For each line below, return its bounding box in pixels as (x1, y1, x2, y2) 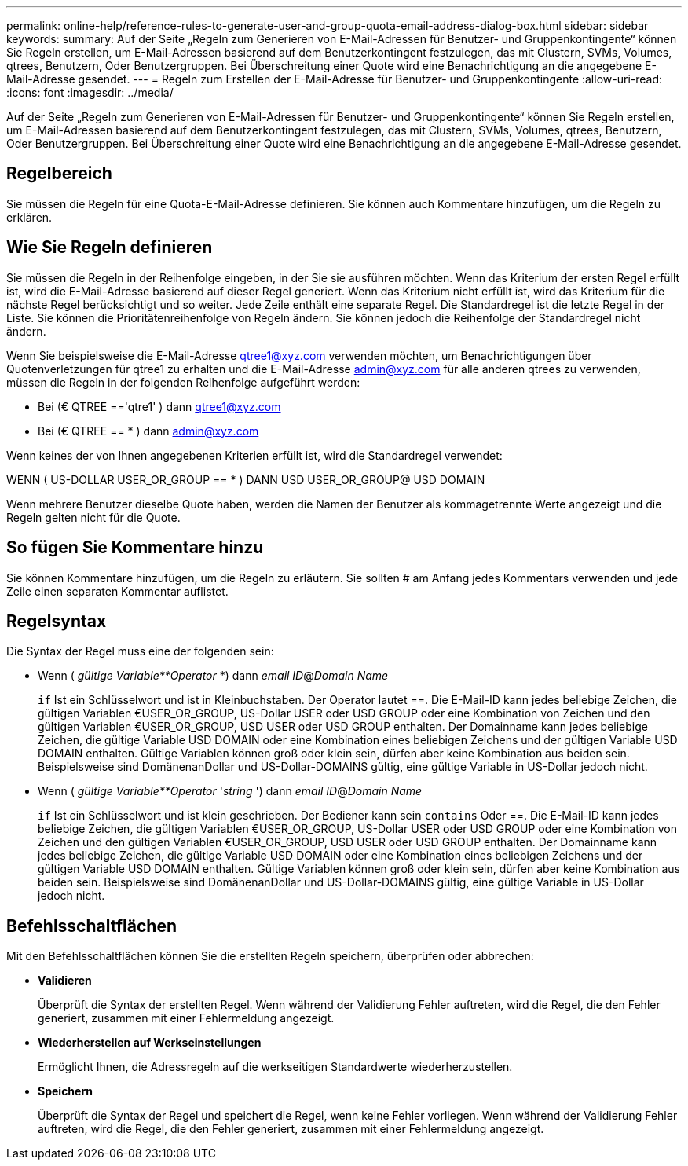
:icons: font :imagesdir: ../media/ (6, 86, 174, 99)
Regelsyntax (6, 610, 107, 631)
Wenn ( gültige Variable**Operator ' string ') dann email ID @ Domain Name (38, 784, 423, 798)
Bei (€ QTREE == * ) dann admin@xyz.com (38, 423, 259, 438)
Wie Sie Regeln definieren (6, 237, 213, 258)
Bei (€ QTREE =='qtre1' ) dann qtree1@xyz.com (38, 399, 281, 413)
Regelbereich (6, 163, 112, 184)
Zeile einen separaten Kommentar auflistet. (6, 584, 229, 598)
